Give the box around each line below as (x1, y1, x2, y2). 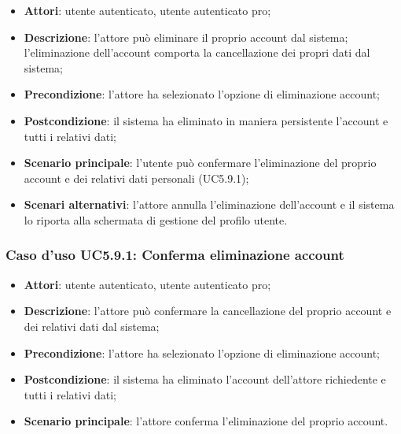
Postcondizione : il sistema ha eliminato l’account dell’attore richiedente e (24, 371, 386, 388)
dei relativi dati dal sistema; (24, 317, 160, 334)
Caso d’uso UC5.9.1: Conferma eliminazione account (6, 245, 344, 265)
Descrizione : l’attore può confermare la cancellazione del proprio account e (24, 302, 392, 319)
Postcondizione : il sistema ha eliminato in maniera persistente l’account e (24, 112, 388, 128)
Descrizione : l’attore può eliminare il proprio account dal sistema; (24, 28, 348, 45)
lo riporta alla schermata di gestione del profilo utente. (24, 211, 288, 228)
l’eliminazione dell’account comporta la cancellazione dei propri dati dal (24, 44, 370, 61)
